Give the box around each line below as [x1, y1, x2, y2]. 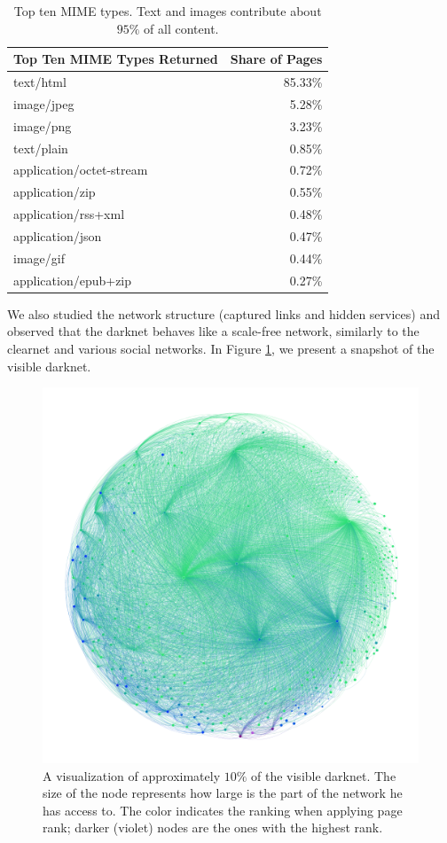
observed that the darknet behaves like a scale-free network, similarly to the [7, 322, 420, 340]
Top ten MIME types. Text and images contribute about [13, 2, 322, 20]
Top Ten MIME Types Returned [13, 50, 218, 68]
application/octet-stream [13, 160, 148, 179]
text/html [13, 73, 67, 91]
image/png [13, 116, 72, 135]
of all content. [144, 19, 219, 37]
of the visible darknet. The [251, 766, 396, 784]
